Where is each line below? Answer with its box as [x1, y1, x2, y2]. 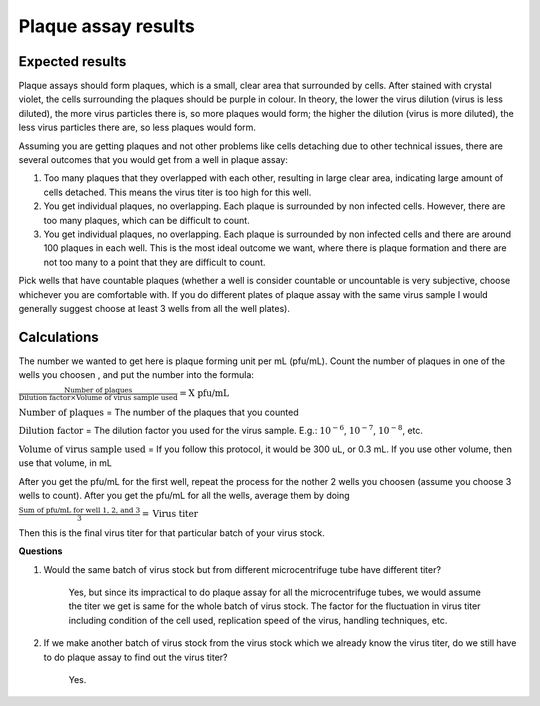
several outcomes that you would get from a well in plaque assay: [18, 154, 289, 166]
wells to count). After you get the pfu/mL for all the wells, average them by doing [18, 489, 350, 501]
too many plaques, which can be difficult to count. [43, 214, 250, 226]
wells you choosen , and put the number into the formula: [18, 369, 255, 381]
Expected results [18, 53, 127, 70]
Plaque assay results [18, 15, 195, 37]
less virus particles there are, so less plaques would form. [18, 121, 257, 134]
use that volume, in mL [18, 457, 112, 469]
